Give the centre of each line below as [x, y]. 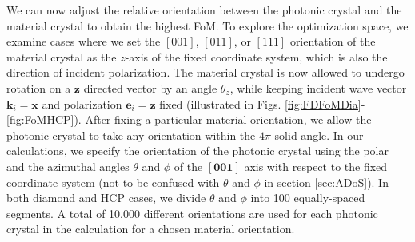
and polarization [82, 103]
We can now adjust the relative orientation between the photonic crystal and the [204, 10]
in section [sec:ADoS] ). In [326, 182]
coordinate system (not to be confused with [113, 182]
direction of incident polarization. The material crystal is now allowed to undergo [206, 72]
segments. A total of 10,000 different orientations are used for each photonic [192, 213]
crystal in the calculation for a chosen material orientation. [151, 229]
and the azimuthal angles [68, 166]
